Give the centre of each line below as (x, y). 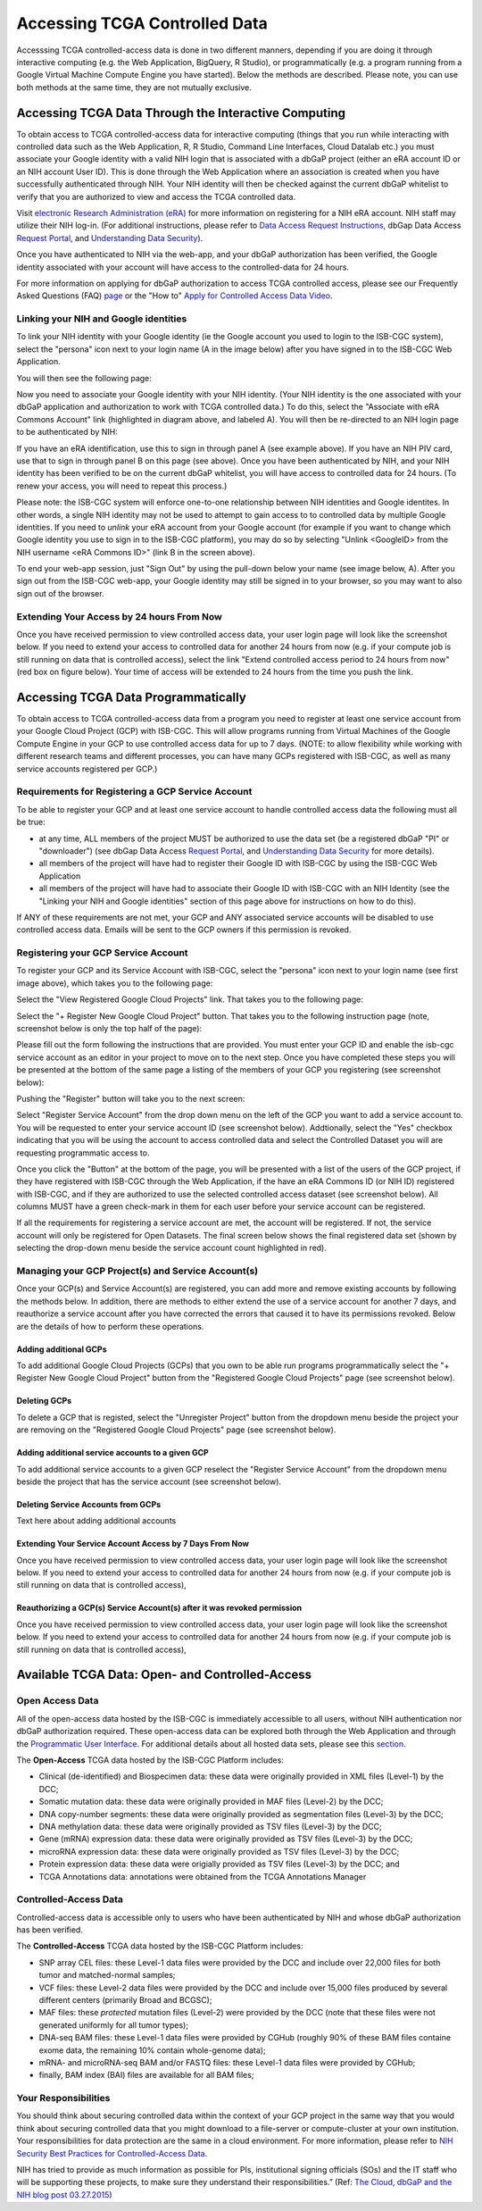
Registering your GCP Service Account (102, 953)
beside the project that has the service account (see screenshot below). (149, 1481)
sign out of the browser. (60, 593)
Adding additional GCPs (62, 1349)
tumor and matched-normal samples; (107, 1975)
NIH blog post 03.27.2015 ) (64, 2194)
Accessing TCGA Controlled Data (142, 23)
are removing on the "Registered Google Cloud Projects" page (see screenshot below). (176, 1430)
